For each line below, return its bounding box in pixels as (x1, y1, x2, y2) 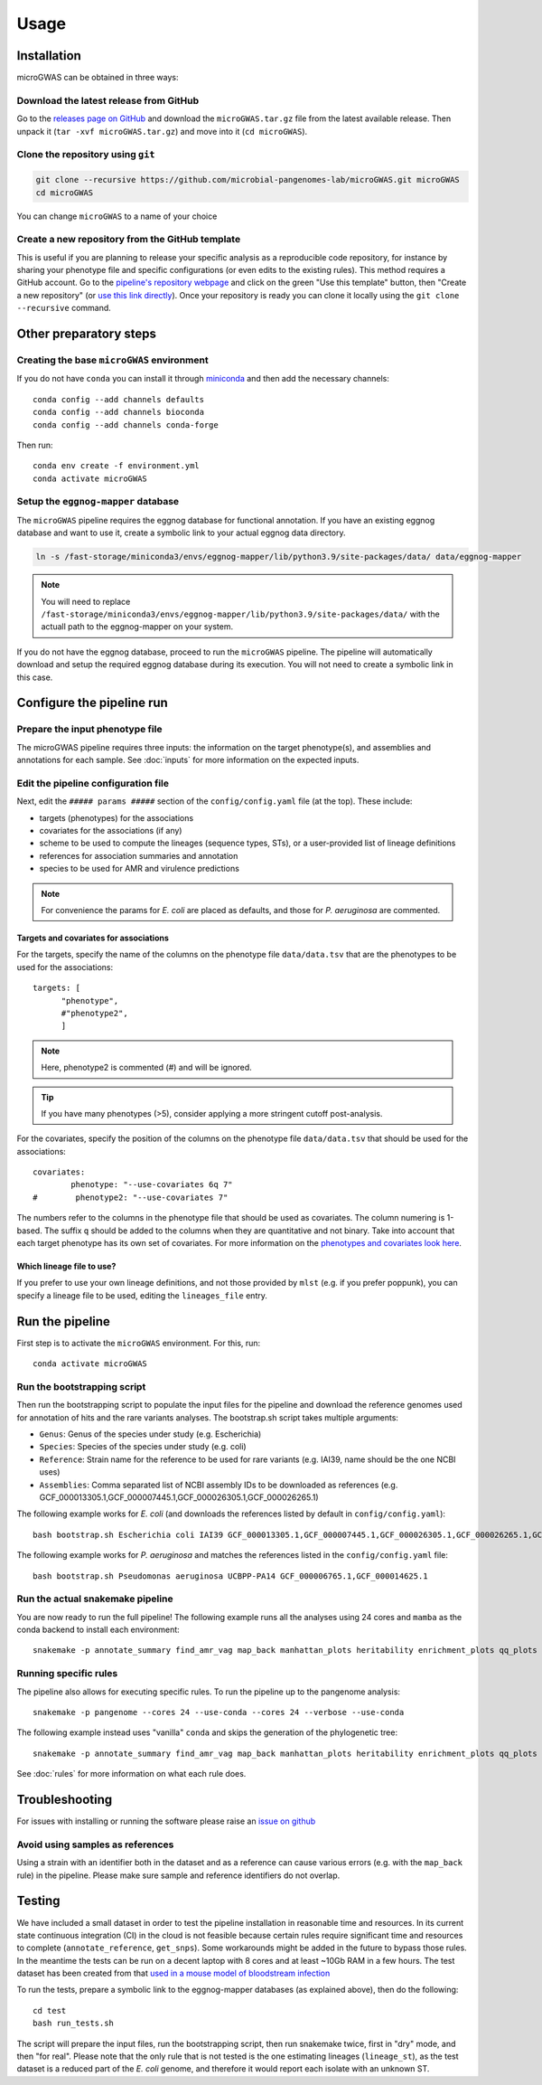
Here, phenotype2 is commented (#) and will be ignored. (41, 1062, 252, 1073)
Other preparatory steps (16, 326, 157, 342)
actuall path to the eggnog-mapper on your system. (41, 621, 234, 632)
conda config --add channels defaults (33, 394, 205, 404)
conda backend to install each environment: (16, 1624, 180, 1636)
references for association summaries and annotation (39, 850, 238, 861)
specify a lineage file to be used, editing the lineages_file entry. (16, 1289, 268, 1301)
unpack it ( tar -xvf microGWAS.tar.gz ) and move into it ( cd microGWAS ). (16, 126, 308, 137)
